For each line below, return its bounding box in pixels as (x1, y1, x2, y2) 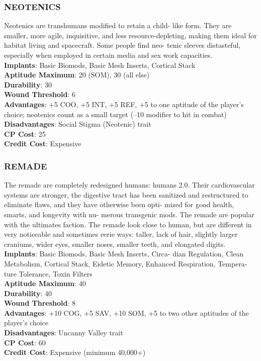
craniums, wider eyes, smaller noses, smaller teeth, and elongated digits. (4, 238, 226, 249)
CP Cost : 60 (4, 337, 46, 347)
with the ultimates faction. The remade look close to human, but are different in (4, 219, 252, 229)
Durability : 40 (4, 288, 52, 298)
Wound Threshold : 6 (4, 89, 76, 100)
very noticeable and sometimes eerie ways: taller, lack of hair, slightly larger (4, 229, 238, 239)
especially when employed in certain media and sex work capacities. (4, 50, 213, 60)
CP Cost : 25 (4, 128, 46, 139)
